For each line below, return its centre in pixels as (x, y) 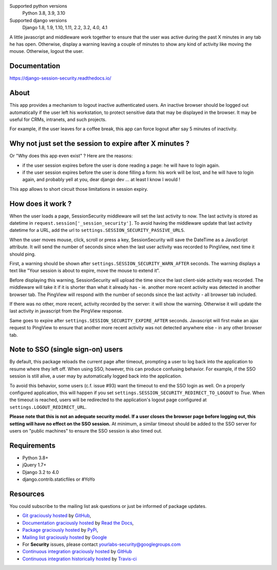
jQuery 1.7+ (34, 465)
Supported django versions (38, 20)
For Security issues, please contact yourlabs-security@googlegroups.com (102, 544)
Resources (27, 494)
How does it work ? (41, 203)
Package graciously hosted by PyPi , (60, 530)
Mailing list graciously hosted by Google (65, 537)
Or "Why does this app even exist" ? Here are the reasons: (71, 156)
